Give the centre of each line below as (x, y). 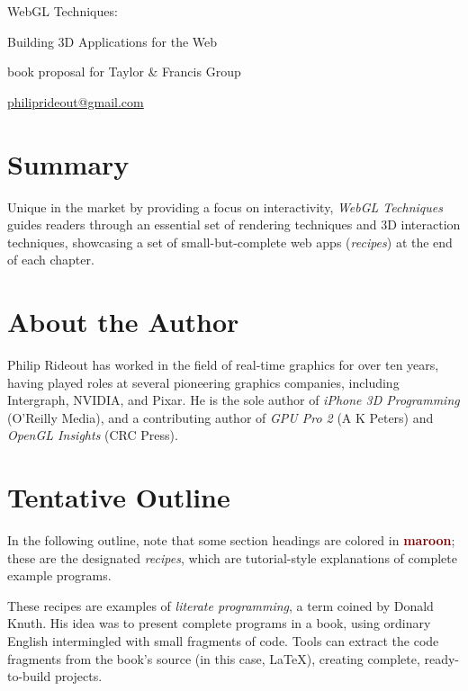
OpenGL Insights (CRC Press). (93, 435)
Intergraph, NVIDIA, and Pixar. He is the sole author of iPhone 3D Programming (234, 400)
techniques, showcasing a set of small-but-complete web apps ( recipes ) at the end (230, 242)
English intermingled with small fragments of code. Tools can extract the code (223, 641)
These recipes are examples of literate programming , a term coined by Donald (220, 605)
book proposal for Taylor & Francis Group (124, 72)
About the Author (123, 322)
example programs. (59, 575)
